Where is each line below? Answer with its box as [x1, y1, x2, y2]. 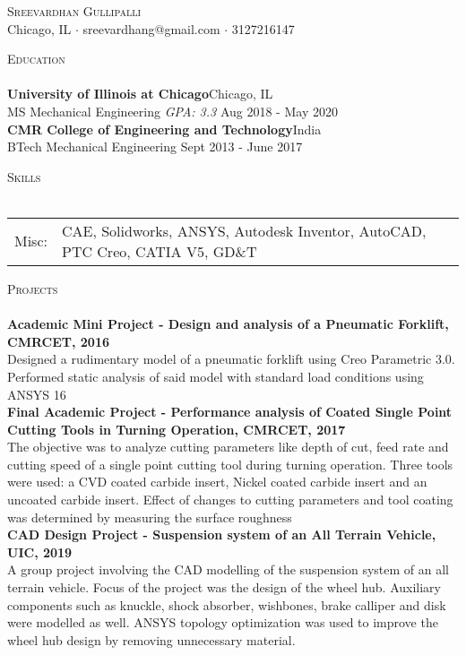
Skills [7, 167, 41, 185]
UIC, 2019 [7, 542, 73, 561]
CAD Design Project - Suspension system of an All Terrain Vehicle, [7, 525, 436, 544]
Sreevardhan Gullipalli [7, 2, 142, 20]
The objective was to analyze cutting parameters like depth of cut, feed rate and [7, 437, 449, 456]
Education [7, 49, 65, 68]
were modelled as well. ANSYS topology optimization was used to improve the [7, 613, 438, 632]
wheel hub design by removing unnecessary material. [7, 630, 296, 649]
